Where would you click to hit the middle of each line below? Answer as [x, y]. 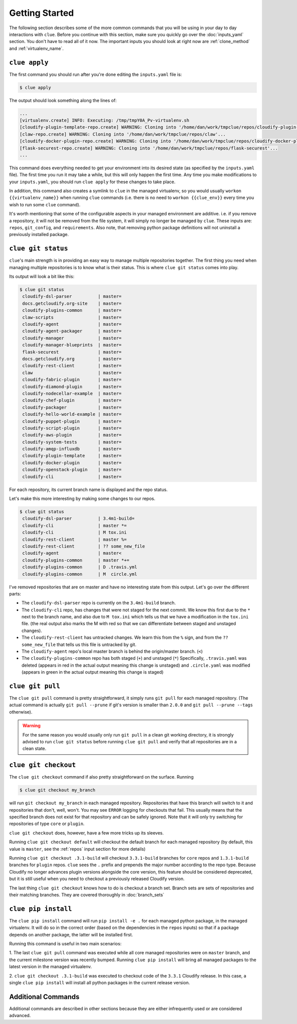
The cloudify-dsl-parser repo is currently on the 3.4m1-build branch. [99, 603]
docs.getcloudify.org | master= [72, 359]
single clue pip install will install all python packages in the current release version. [99, 983]
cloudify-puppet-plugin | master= [72, 421]
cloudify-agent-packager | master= [72, 331]
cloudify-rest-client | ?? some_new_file [84, 546]
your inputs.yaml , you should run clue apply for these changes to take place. [92, 182]
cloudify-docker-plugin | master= [72, 463]
